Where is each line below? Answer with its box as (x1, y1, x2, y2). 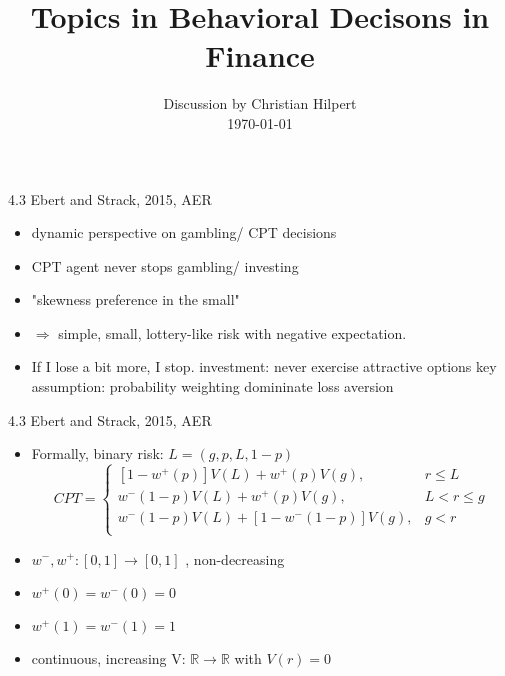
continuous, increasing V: (31, 648, 186, 669)
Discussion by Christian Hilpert (163, 93, 357, 114)
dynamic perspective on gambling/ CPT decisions (31, 222, 337, 243)
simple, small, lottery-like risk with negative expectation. (58, 322, 407, 343)
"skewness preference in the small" (31, 289, 240, 310)
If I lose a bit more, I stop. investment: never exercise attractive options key (31, 356, 497, 377)
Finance (205, 35, 315, 76)
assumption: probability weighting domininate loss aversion (31, 376, 394, 397)
